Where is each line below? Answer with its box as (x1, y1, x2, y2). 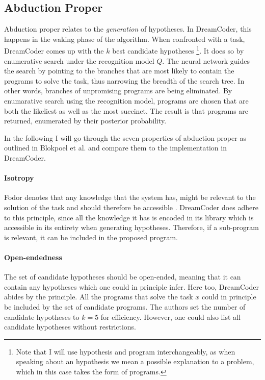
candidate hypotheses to (4, 311, 79, 322)
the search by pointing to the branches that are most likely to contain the (4, 65, 234, 76)
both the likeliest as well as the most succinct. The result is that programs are (4, 105, 249, 116)
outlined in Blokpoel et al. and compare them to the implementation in (4, 142, 227, 153)
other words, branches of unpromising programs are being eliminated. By (4, 85, 232, 96)
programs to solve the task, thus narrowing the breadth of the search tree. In (4, 75, 245, 86)
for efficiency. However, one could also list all (100, 311, 241, 322)
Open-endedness (4, 251, 62, 262)
